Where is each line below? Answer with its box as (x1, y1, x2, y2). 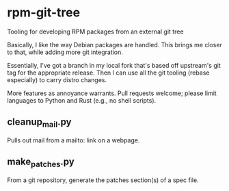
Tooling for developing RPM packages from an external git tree (7, 27, 184, 36)
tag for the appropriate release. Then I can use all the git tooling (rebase (7, 68, 210, 77)
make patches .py (7, 156, 75, 169)
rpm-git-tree (7, 5, 81, 21)
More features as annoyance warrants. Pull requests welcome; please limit (7, 89, 217, 97)
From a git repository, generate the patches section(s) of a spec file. (7, 176, 200, 184)
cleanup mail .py (7, 116, 72, 129)
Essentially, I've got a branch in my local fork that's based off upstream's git (7, 61, 221, 69)
